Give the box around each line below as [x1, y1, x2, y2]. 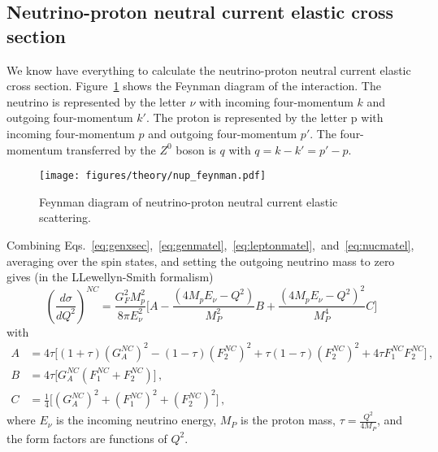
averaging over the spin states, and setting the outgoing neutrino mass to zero [7, 252, 395, 269]
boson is [176, 141, 216, 158]
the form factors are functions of [7, 429, 167, 446]
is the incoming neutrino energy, [56, 411, 217, 428]
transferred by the [66, 141, 156, 158]
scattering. [39, 209, 91, 226]
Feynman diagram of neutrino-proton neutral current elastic [39, 193, 338, 210]
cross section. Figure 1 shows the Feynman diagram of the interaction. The [7, 77, 381, 94]
